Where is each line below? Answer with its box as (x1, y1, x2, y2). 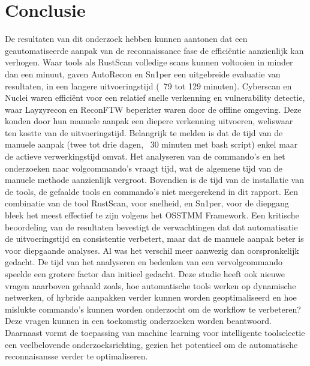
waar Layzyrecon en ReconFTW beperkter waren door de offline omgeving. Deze (5, 103, 302, 115)
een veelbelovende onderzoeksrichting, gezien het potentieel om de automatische (5, 338, 298, 350)
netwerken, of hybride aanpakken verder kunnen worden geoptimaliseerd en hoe (5, 291, 297, 304)
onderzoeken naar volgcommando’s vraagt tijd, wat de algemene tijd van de (5, 161, 282, 174)
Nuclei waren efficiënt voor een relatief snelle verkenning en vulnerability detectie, (5, 91, 305, 104)
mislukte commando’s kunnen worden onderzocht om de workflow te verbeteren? (5, 302, 301, 315)
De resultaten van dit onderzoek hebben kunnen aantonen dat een (5, 32, 248, 45)
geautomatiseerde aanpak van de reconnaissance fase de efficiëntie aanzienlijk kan (5, 44, 304, 56)
